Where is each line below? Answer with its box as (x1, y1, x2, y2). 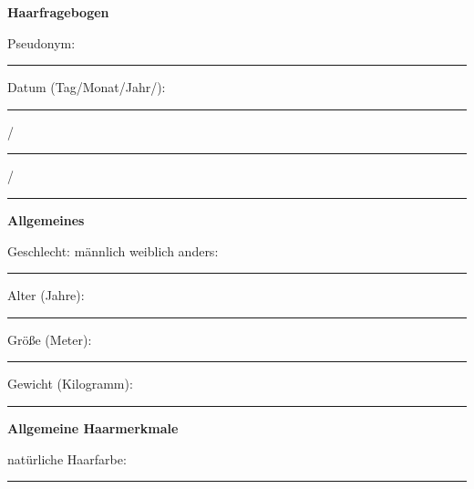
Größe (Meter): (7, 329, 92, 349)
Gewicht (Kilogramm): (7, 374, 133, 393)
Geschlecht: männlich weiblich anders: (7, 241, 219, 260)
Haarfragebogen (7, 3, 109, 21)
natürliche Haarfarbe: (7, 449, 127, 468)
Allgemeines (7, 210, 85, 229)
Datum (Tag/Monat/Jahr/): (7, 78, 166, 97)
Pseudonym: (7, 33, 76, 52)
